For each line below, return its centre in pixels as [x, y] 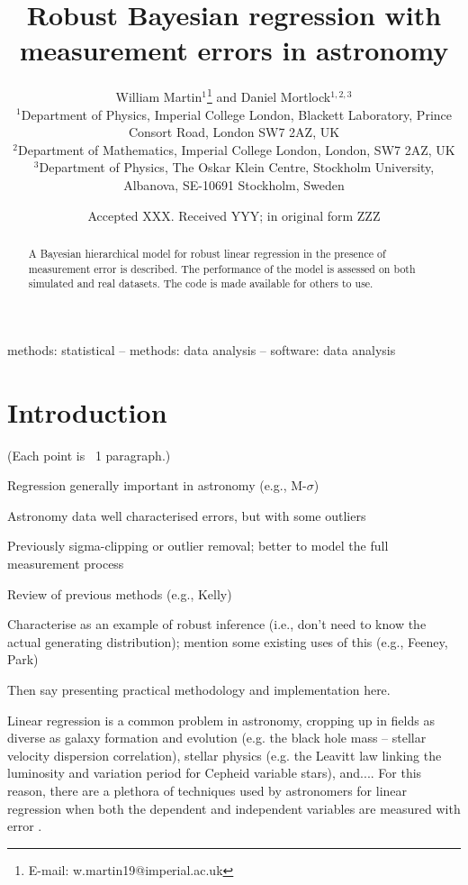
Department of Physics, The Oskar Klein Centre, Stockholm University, [237, 167]
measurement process [66, 563]
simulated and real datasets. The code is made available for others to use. [201, 283]
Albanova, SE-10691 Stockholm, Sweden [234, 184]
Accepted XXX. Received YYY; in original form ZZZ [234, 215]
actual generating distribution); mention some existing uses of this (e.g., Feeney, [228, 641]
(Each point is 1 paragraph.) [89, 455]
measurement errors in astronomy [234, 50]
